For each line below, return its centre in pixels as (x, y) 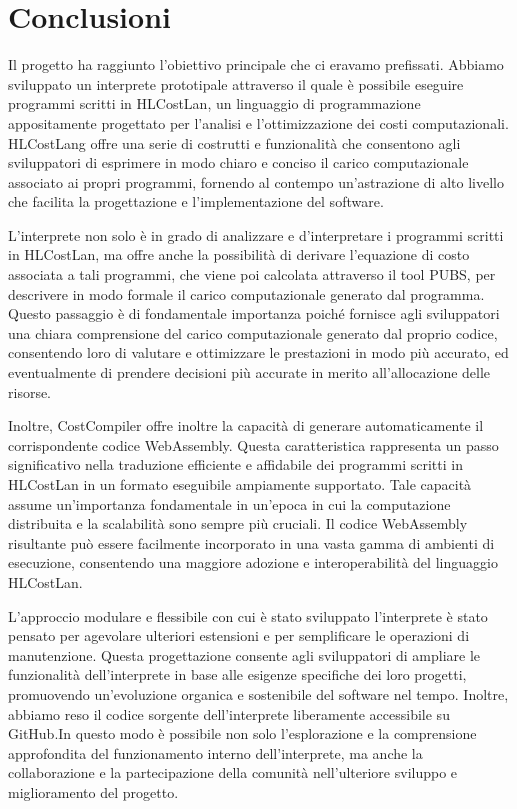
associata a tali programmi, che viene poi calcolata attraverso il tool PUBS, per (252, 274)
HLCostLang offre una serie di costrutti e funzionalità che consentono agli (234, 142)
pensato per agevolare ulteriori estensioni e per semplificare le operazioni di (239, 635)
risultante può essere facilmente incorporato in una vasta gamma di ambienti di (251, 542)
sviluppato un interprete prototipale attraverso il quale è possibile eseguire (236, 83)
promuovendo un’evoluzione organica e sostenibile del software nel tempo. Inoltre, (258, 693)
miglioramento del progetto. (93, 791)
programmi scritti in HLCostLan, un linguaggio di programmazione (214, 103)
